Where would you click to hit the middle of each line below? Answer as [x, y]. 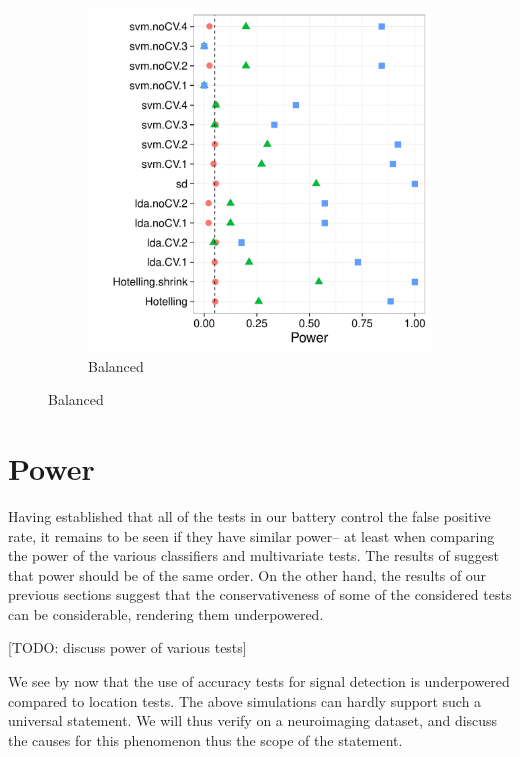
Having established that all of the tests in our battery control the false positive [249, 515]
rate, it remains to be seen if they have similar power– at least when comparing [251, 535]
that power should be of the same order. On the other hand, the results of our [247, 574]
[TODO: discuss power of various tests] [127, 647]
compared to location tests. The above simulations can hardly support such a [245, 700]
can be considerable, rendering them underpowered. [166, 613]
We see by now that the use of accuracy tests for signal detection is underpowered [259, 681]
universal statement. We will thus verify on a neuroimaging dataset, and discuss [253, 720]
